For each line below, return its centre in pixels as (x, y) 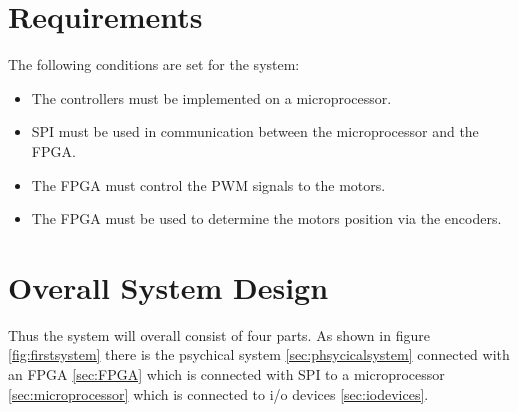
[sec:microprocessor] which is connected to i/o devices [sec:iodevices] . (218, 393)
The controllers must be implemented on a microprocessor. (211, 97)
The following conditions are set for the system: (154, 64)
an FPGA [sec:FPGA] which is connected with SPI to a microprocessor (226, 374)
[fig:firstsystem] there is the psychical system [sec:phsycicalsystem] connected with (259, 354)
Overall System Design (168, 286)
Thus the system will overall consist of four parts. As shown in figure (219, 334)
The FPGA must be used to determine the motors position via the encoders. (266, 218)
